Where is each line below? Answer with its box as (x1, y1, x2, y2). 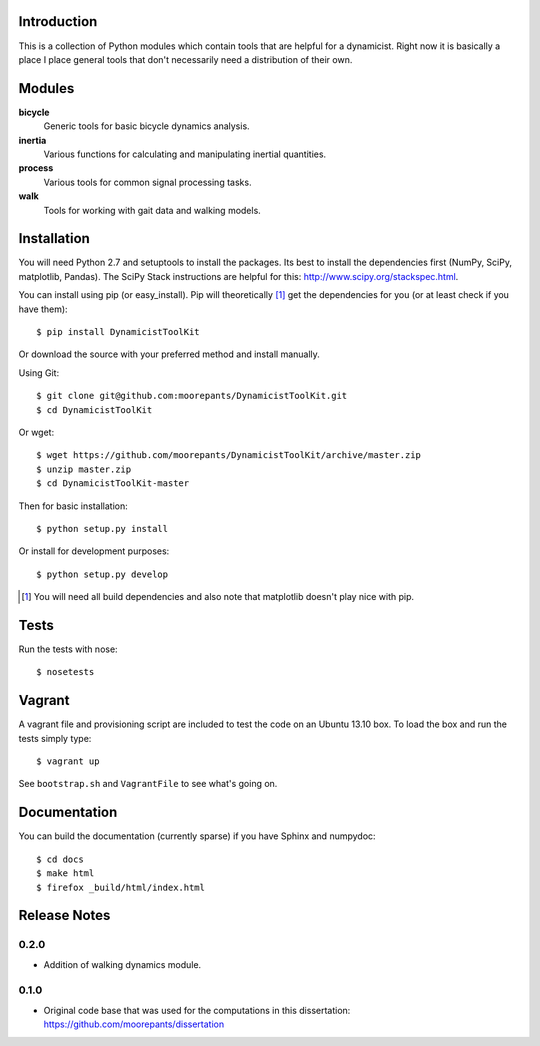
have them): (18, 303, 69, 315)
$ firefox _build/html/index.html (36, 881, 205, 893)
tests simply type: (18, 732, 92, 744)
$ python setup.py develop (36, 568, 169, 580)
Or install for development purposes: (18, 545, 170, 557)
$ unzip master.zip (36, 463, 132, 475)
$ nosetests (36, 666, 95, 678)
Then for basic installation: (18, 500, 129, 512)
